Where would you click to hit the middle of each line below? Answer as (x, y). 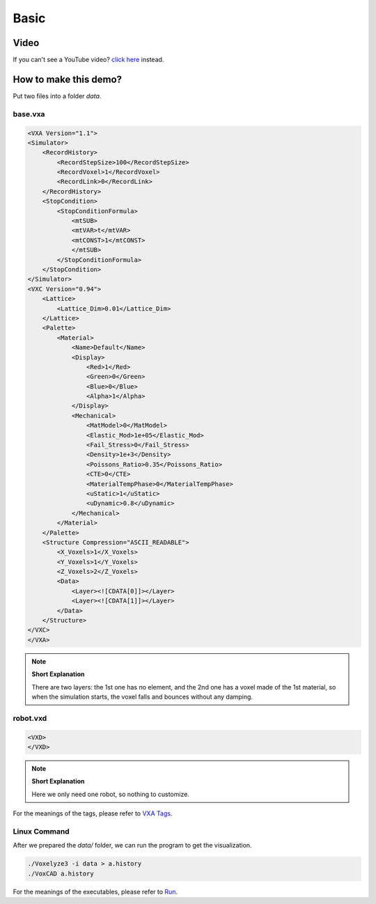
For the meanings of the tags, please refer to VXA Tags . (93, 813)
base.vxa (29, 114)
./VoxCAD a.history (61, 873)
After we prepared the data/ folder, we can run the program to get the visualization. (132, 845)
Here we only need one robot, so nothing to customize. (110, 794)
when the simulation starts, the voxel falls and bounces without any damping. (142, 696)
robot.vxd (30, 718)
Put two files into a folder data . (57, 96)
